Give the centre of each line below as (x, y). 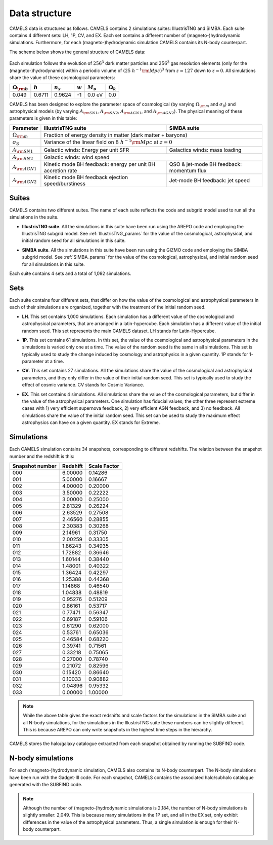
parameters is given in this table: (43, 118)
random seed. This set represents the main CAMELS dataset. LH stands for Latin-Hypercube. (119, 331)
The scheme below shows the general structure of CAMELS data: (77, 52)
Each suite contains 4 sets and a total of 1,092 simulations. (70, 273)
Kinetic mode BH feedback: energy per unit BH (100, 164)
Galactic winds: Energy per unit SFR (86, 150)
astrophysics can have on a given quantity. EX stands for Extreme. (91, 423)
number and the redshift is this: (42, 456)
